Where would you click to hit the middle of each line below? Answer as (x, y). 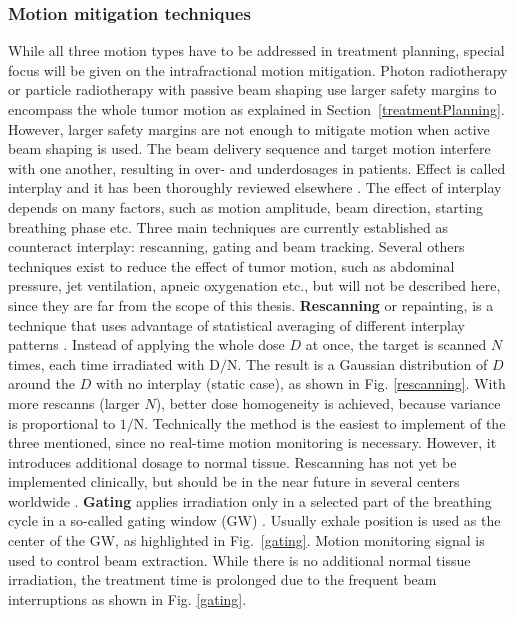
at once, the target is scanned (396, 344)
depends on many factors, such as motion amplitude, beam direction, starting (245, 206)
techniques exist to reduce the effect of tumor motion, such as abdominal (231, 265)
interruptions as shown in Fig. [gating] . (127, 598)
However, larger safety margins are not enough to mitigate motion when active (249, 128)
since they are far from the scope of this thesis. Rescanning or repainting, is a (251, 304)
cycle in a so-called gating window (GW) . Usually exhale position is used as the (254, 520)
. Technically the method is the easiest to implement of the (325, 422)
